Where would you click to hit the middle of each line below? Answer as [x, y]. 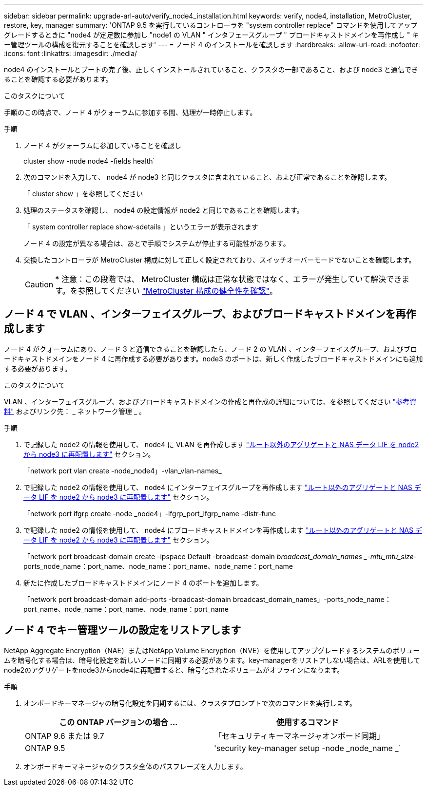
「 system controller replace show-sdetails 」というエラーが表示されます [141, 227]
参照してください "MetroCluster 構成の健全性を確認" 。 [177, 291]
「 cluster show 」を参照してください [83, 194]
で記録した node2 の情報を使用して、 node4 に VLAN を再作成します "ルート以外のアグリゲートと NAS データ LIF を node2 [221, 444]
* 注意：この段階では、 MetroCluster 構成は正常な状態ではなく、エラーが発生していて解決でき [229, 279]
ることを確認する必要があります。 [58, 79]
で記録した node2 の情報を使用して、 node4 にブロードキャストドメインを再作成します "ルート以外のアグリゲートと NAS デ [223, 530]
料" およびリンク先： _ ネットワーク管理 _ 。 [75, 411]
